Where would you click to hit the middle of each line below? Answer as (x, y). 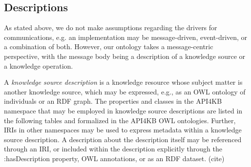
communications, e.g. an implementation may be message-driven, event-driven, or (126, 37)
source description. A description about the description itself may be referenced (123, 139)
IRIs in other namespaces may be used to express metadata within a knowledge (123, 130)
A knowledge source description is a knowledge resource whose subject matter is (123, 82)
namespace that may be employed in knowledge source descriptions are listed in (123, 110)
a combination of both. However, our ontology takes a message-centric (109, 46)
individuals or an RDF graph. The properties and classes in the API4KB (113, 101)
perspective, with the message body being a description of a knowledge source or (125, 56)
